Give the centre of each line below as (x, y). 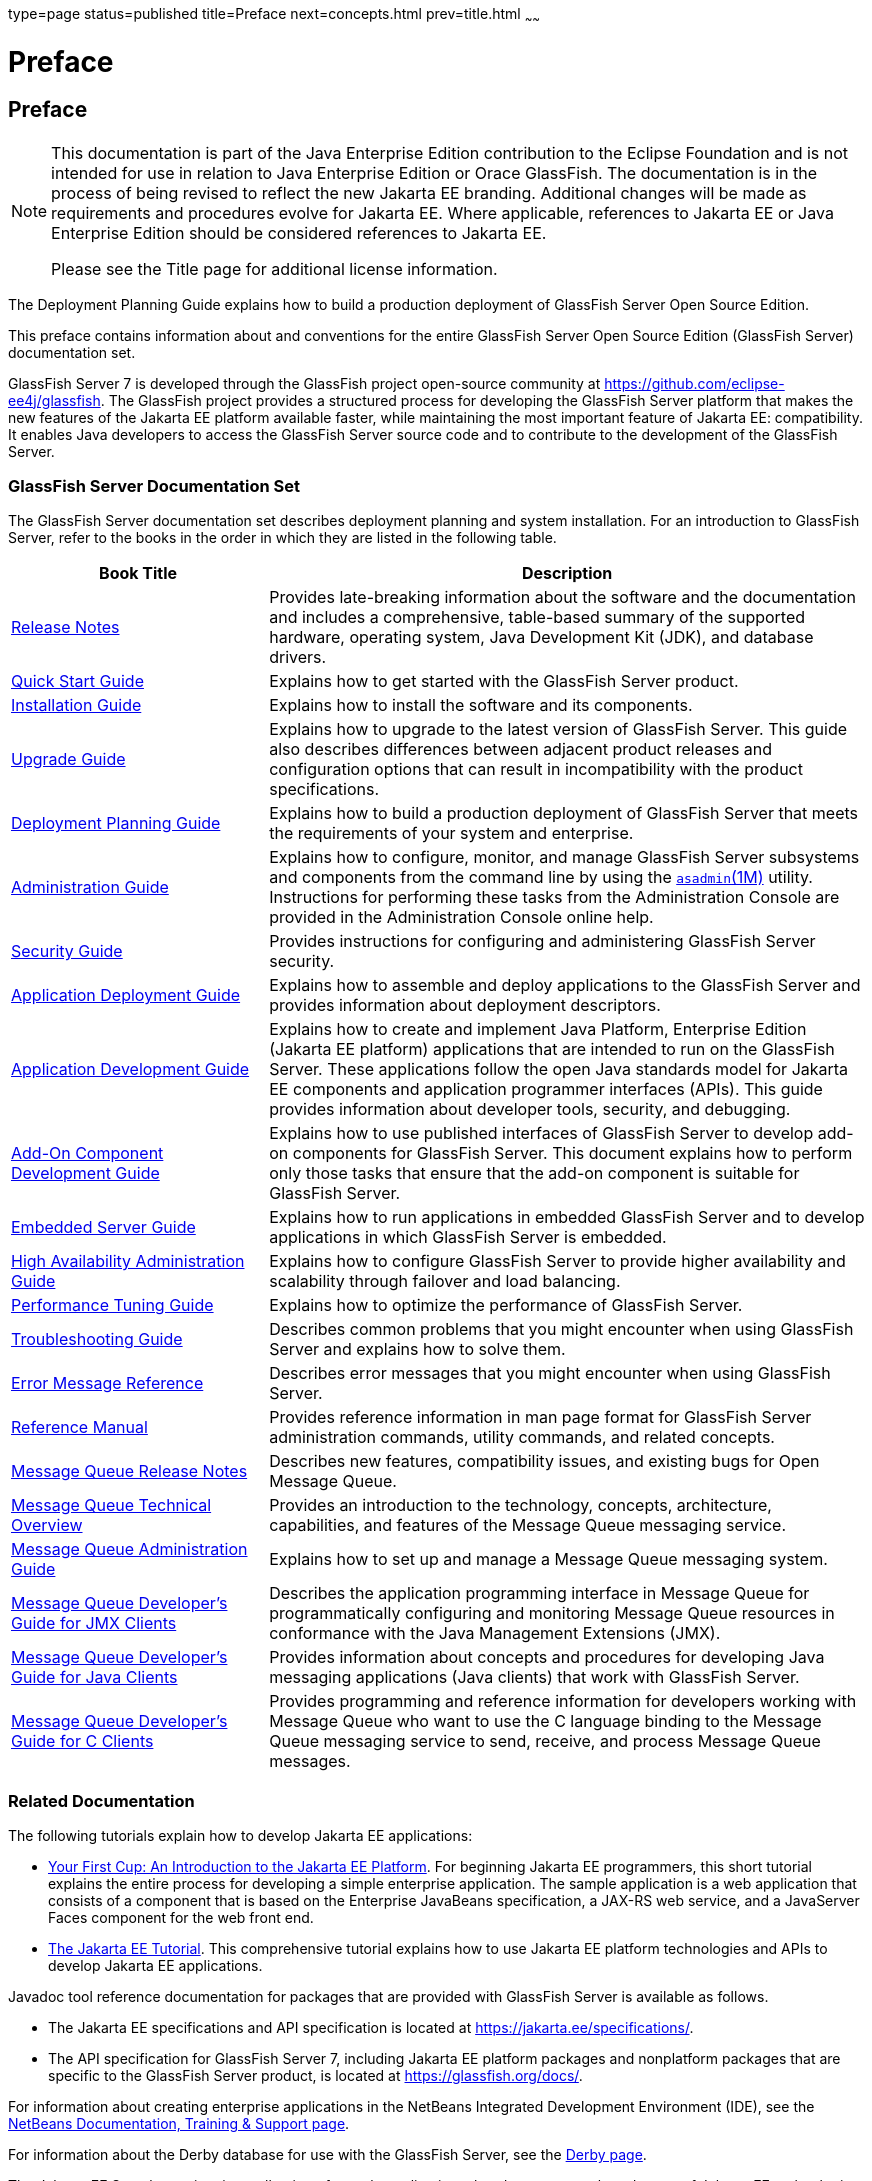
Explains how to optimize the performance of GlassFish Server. (506, 1305)
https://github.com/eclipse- (694, 383)
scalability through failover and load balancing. (445, 1281)
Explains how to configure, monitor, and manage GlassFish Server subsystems (564, 857)
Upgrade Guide (68, 759)
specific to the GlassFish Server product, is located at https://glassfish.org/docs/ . (315, 2076)
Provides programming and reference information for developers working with (563, 1701)
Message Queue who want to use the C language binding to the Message (545, 1721)
